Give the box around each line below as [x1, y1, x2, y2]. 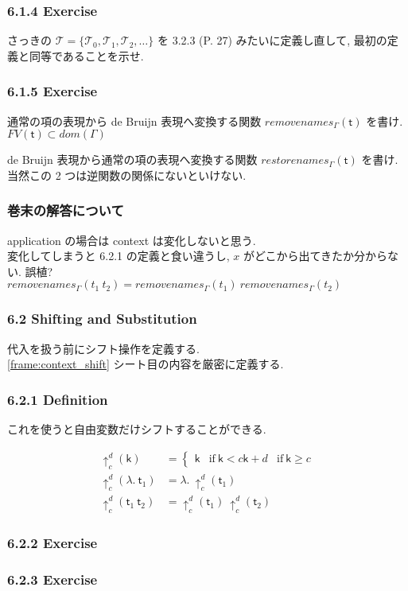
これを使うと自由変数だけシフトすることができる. [7, 421, 266, 437]
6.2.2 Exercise [7, 532, 98, 552]
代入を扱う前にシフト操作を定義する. [7, 340, 200, 356]
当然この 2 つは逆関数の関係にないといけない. [7, 166, 247, 183]
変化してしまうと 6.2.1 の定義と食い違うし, [7, 247, 230, 264]
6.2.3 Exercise [7, 569, 98, 589]
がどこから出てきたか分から [243, 247, 388, 264]
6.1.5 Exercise [7, 81, 98, 101]
